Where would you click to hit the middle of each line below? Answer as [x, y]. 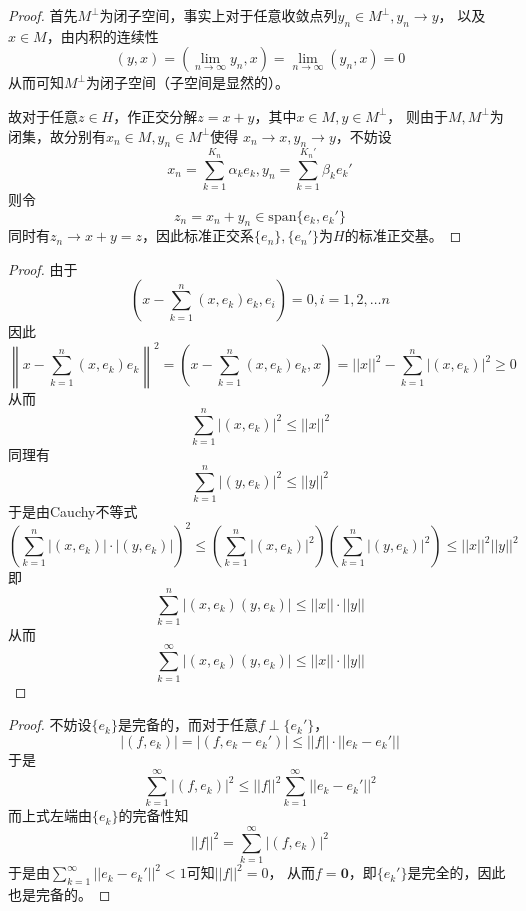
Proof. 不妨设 [50, 724]
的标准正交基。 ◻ [403, 235]
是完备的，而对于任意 [187, 724]
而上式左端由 [50, 815]
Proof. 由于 [43, 268]
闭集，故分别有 [57, 135]
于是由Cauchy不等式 [73, 511]
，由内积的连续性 [102, 35]
